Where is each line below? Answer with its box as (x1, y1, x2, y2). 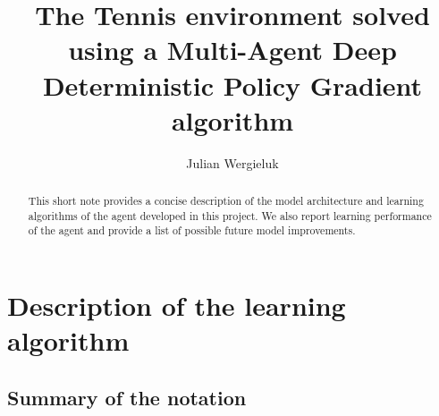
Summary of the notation (7, 383, 247, 411)
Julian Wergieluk (186, 153, 279, 172)
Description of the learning (7, 287, 346, 324)
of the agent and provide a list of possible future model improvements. (28, 223, 356, 238)
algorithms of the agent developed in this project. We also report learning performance (28, 208, 432, 223)
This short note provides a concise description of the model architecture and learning (28, 193, 424, 208)
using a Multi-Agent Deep (68, 31, 397, 68)
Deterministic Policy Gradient (42, 66, 423, 103)
